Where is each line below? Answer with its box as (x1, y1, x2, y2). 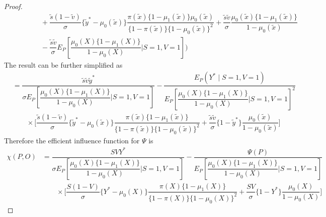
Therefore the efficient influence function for (4, 135, 140, 145)
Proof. (4, 1, 23, 11)
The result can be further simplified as (4, 59, 123, 70)
